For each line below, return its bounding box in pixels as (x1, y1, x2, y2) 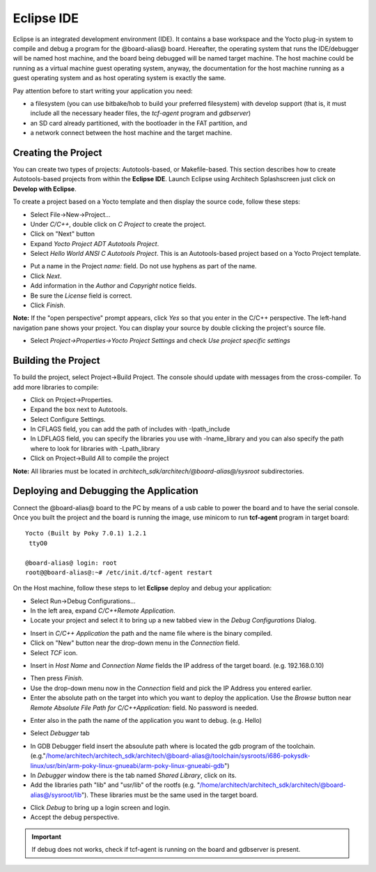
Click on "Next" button (30, 230, 95, 238)
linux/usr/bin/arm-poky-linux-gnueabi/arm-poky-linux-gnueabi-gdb (30, 761, 225, 770)
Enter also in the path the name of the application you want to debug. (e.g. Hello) (30, 716, 263, 724)
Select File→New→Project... (30, 210, 111, 219)
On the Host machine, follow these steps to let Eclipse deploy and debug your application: (13, 584, 272, 592)
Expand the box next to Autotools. (30, 405, 128, 414)
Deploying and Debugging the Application (13, 485, 198, 497)
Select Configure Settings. (30, 415, 106, 423)
